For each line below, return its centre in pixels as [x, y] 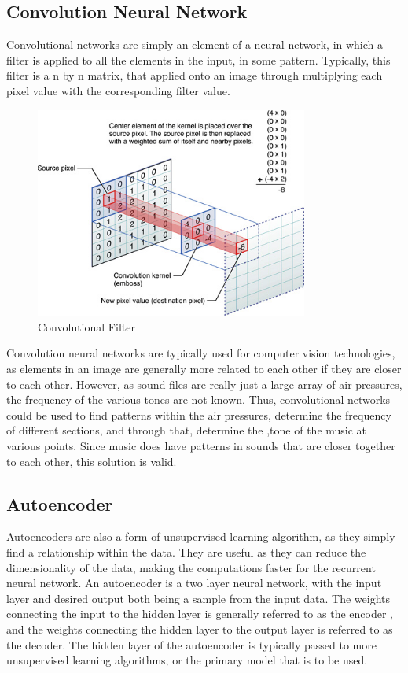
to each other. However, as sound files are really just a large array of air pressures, [204, 384]
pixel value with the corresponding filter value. [118, 90]
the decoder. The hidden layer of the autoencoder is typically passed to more [191, 644]
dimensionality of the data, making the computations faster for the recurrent [191, 567]
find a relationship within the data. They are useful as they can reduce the [186, 552]
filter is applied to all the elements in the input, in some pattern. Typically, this [198, 59]
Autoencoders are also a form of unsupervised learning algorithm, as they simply [201, 536]
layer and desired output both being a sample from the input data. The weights [198, 598]
